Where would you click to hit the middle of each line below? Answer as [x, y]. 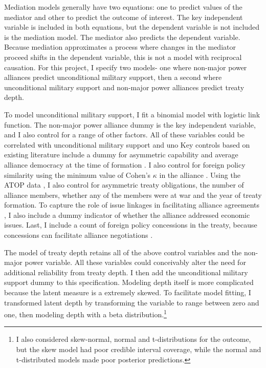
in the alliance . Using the [200, 175]
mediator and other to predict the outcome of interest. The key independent [124, 17]
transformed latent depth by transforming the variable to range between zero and [132, 302]
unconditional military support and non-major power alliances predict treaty [124, 87]
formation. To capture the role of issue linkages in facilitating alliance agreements [132, 205]
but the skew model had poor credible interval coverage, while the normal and [139, 349]
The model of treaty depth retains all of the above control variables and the [123, 252]
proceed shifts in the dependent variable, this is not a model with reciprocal [123, 57]
